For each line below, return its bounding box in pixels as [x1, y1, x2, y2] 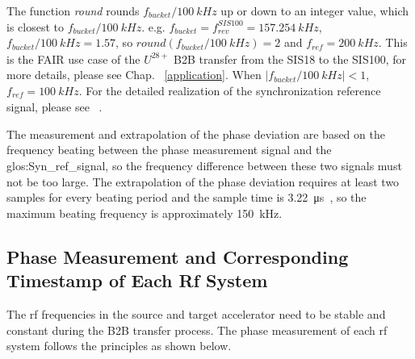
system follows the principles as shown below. [6, 337, 232, 354]
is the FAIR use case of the [6, 50, 140, 67]
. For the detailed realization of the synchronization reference [78, 81, 381, 98]
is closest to [6, 18, 64, 35]
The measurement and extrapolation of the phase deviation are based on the [6, 125, 385, 142]
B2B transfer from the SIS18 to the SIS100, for [174, 50, 407, 67]
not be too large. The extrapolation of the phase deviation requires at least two [6, 173, 400, 190]
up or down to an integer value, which [220, 2, 409, 19]
